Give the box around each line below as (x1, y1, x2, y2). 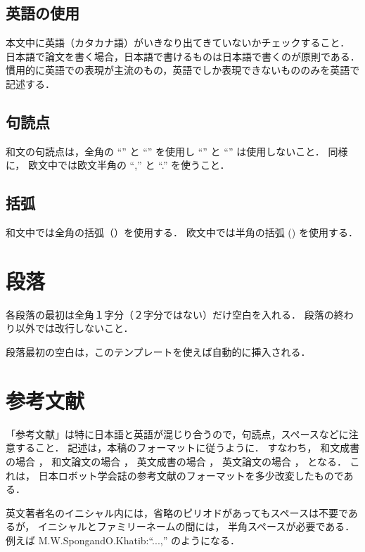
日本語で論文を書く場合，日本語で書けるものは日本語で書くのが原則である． (6, 49, 360, 63)
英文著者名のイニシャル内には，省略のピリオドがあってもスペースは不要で (6, 505, 348, 520)
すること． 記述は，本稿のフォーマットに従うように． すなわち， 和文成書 (15, 440, 360, 455)
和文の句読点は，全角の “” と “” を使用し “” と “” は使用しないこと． (6, 143, 325, 158)
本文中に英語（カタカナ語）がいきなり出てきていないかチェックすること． (6, 35, 350, 50)
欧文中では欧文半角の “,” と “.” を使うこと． (27, 158, 230, 172)
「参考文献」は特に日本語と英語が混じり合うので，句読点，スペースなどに (6, 426, 349, 441)
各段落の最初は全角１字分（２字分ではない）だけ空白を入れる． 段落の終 (6, 307, 344, 321)
